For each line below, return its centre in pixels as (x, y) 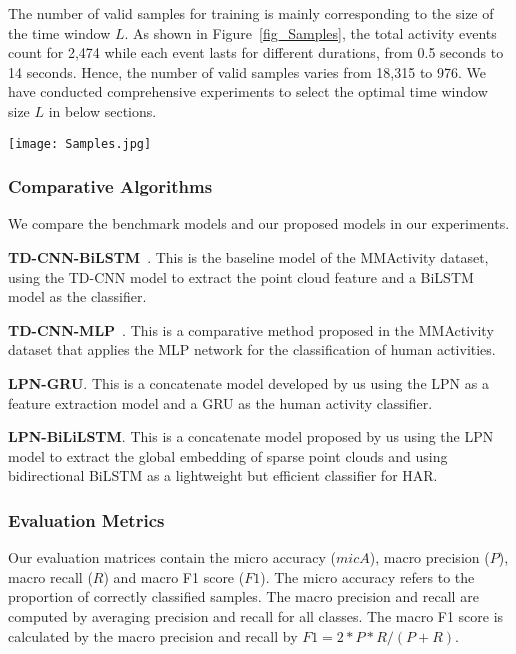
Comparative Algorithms (110, 186)
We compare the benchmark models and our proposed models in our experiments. (259, 223)
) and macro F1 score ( (174, 576)
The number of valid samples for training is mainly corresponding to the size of (251, 13)
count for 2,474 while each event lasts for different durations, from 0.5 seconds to (256, 52)
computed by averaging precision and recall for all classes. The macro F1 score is (256, 615)
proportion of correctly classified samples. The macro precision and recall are (243, 596)
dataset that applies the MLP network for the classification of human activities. (252, 349)
